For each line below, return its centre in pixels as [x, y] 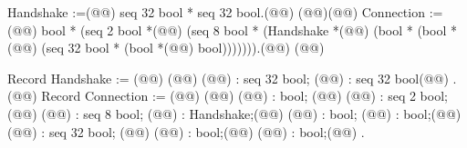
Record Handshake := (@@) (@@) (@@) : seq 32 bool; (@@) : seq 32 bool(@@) [228, 78]
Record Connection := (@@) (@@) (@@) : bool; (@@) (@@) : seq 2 [228, 96]
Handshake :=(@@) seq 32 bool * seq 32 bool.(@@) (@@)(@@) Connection [216, 12]
